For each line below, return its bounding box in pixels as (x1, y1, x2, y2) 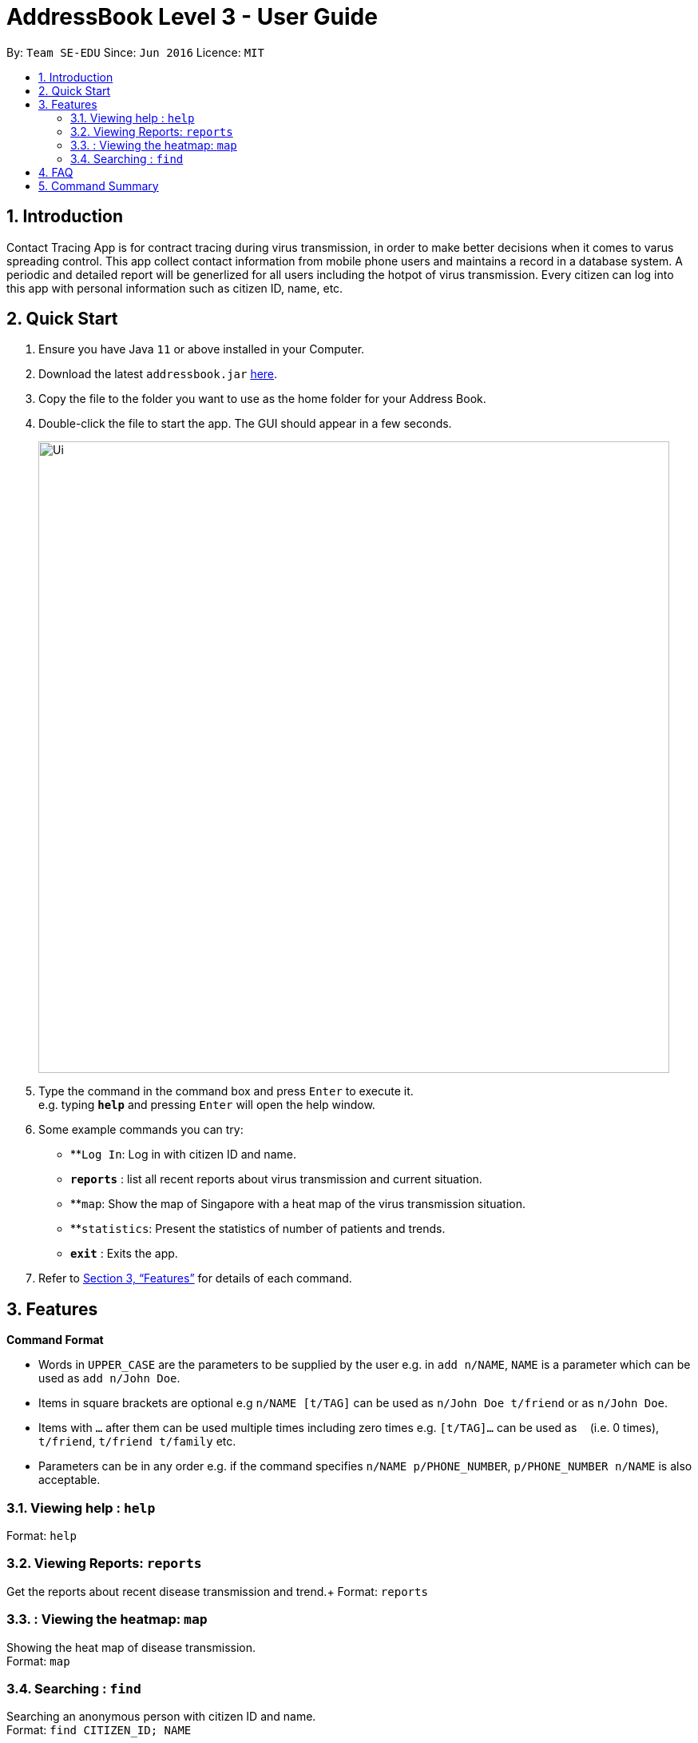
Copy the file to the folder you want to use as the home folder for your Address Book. (38, 392, 486, 406)
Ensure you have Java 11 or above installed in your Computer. (38, 342, 365, 357)
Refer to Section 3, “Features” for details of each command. (38, 1271, 352, 1286)
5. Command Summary (38, 178, 159, 193)
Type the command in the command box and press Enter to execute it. (38, 1084, 414, 1099)
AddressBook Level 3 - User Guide (6, 3, 378, 30)
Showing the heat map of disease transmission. (6, 1640, 256, 1654)
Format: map (6, 1653, 70, 1668)
